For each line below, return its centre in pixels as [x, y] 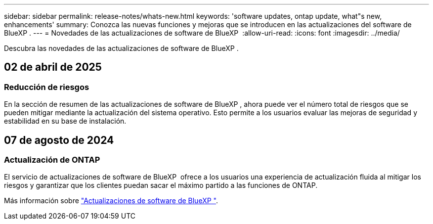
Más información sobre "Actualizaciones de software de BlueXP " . [111, 201]
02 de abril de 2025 [53, 67]
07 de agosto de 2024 [59, 140]
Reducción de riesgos [47, 87]
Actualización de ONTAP [52, 160]
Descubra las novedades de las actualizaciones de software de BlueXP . [121, 48]
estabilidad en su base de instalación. [65, 121]
